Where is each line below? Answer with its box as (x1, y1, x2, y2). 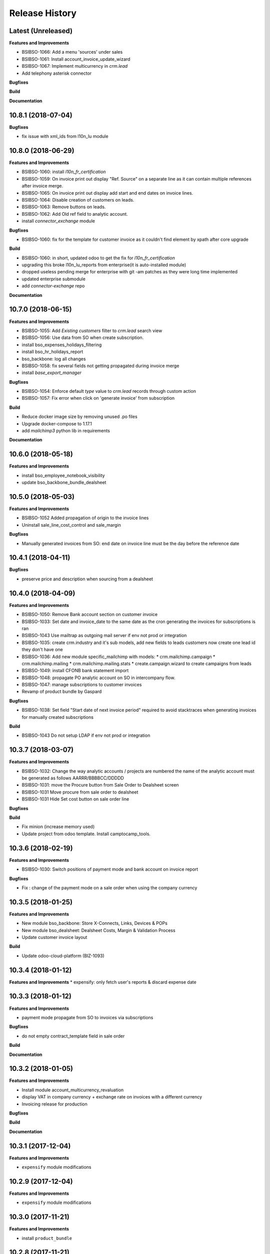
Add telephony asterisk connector (21, 70, 92, 76)
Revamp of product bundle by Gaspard (21, 689, 102, 695)
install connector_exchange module (21, 218, 95, 224)
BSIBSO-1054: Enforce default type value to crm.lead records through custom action (21, 388, 196, 394)
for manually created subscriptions (21, 714, 93, 720)
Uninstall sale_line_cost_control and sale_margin (21, 522, 121, 528)
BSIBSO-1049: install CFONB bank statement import (21, 668, 129, 674)
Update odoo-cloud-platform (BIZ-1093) (21, 953, 104, 959)
